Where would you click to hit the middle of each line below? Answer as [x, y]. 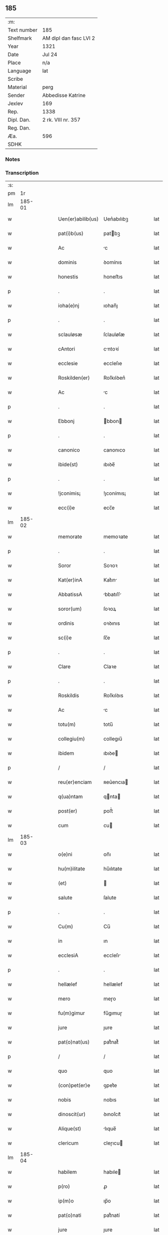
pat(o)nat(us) [74, 1042]
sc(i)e [65, 638]
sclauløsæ [70, 334]
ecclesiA [68, 955]
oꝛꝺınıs [111, 623]
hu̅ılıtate [113, 869]
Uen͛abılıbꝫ [116, 219]
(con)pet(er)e [74, 1085]
